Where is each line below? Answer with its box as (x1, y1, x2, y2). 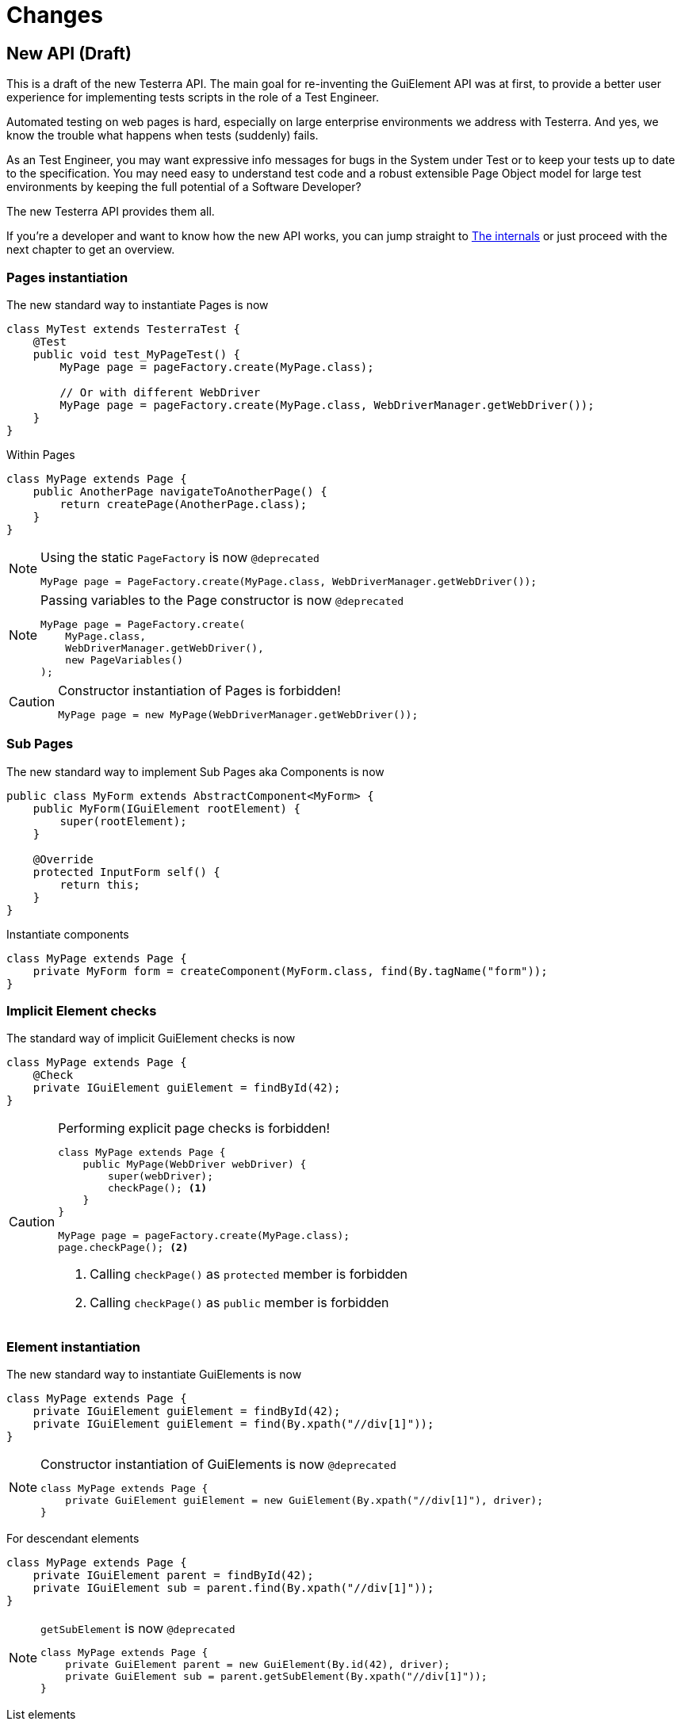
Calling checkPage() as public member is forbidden (90, 1295, 389, 1311)
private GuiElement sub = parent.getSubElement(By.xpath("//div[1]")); (65, 1670, 488, 1683)
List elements (6, 1708, 76, 1722)
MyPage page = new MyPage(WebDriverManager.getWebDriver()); (58, 708, 419, 721)
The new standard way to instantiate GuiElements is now (6, 1367, 302, 1382)
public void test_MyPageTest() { (33, 347, 241, 361)
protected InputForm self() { (33, 865, 220, 878)
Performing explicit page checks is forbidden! (58, 1120, 331, 1137)
